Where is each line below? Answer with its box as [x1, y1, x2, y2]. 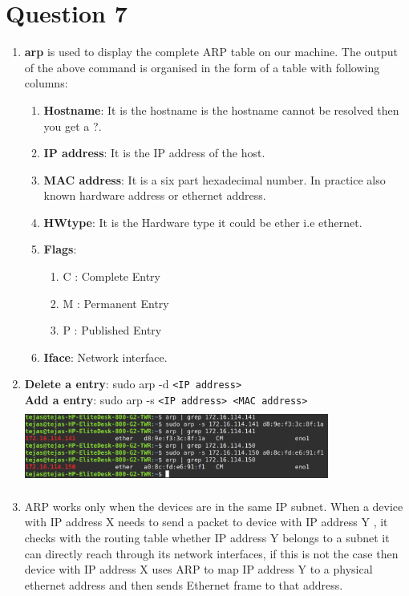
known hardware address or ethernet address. [43, 187, 266, 204]
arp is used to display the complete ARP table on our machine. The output [24, 43, 398, 60]
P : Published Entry [63, 322, 162, 339]
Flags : [43, 241, 77, 257]
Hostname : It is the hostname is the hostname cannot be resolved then [43, 101, 399, 118]
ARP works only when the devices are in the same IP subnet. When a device [24, 497, 403, 514]
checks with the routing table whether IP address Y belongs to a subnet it [24, 529, 390, 546]
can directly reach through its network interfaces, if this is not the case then [24, 545, 399, 562]
